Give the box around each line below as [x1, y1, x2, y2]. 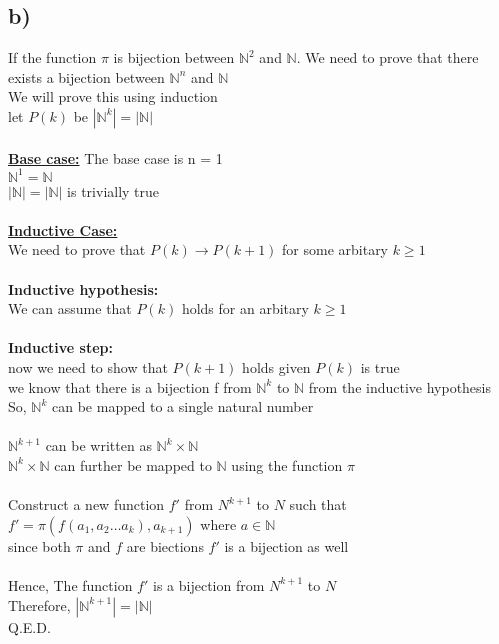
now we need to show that [8, 357, 168, 378]
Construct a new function [8, 494, 165, 515]
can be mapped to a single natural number [52, 396, 314, 417]
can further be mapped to [54, 454, 212, 475]
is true [360, 357, 400, 378]
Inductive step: [8, 337, 114, 358]
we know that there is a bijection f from [8, 376, 252, 397]
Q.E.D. [8, 616, 51, 637]
